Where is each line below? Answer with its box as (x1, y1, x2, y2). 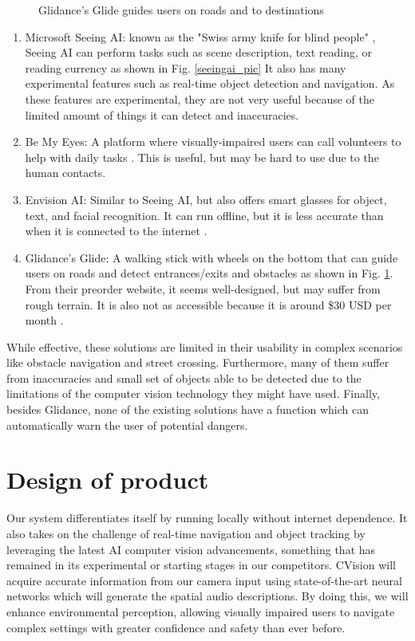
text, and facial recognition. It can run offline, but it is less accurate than (25, 206, 384, 223)
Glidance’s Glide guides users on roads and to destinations (38, 2, 324, 18)
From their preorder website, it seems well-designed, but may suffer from (25, 280, 381, 297)
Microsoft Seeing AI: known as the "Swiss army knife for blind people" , (25, 28, 376, 45)
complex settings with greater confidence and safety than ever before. (6, 619, 346, 635)
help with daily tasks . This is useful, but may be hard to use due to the (25, 148, 379, 165)
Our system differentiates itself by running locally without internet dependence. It (6, 509, 408, 526)
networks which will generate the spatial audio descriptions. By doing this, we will (6, 588, 409, 604)
